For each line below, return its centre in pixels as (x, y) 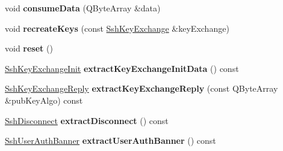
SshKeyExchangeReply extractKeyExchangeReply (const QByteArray (141, 88)
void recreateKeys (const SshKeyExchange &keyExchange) (117, 28)
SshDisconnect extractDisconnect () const (87, 120)
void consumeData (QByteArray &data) (83, 8)
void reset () (29, 48)
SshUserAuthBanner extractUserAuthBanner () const (110, 141)
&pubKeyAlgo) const (44, 100)
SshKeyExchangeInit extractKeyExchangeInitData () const (122, 68)
